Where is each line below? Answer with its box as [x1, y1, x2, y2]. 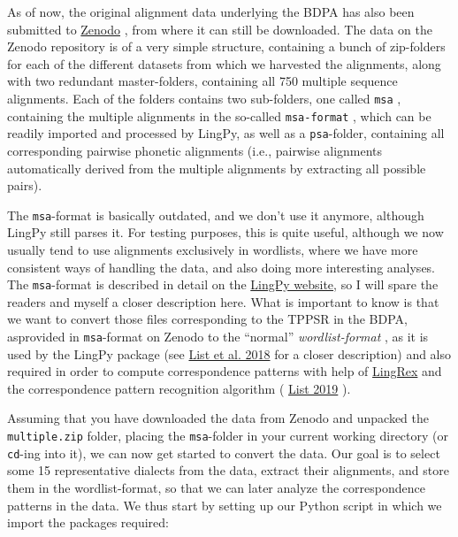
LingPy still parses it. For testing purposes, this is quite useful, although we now [7, 223, 444, 242]
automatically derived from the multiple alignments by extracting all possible [7, 158, 426, 177]
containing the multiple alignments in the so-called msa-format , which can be [7, 106, 431, 125]
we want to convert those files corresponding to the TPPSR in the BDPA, [7, 310, 408, 328]
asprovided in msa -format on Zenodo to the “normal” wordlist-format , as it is [7, 327, 429, 345]
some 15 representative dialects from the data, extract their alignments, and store [7, 461, 449, 479]
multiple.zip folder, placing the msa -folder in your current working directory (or [7, 426, 449, 445]
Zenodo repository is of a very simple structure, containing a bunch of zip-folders [7, 37, 446, 56]
